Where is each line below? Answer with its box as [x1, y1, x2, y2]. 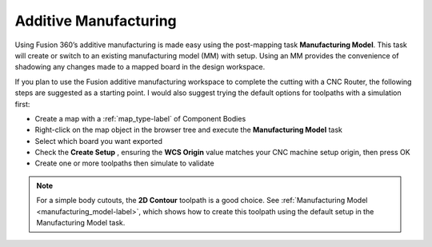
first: [14, 99, 30, 109]
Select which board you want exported [34, 136, 163, 145]
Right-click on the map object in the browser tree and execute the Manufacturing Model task [34, 125, 343, 135]
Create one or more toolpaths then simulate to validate [34, 158, 215, 168]
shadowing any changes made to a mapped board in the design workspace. [14, 62, 266, 72]
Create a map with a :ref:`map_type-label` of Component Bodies [34, 114, 246, 123]
